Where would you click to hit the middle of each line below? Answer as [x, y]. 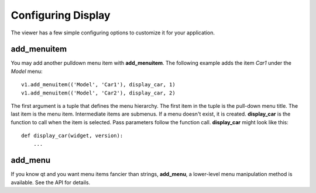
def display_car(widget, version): [72, 136]
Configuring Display [61, 15]
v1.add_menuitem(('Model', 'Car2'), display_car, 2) [98, 93]
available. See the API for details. [51, 182]
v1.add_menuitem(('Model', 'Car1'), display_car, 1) [98, 85]
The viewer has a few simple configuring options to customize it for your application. [113, 33]
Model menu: [27, 71]
